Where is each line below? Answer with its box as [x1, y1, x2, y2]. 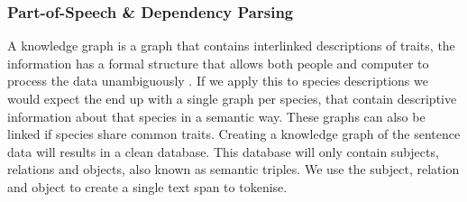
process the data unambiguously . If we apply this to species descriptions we [7, 71, 428, 90]
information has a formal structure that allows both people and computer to [7, 53, 429, 72]
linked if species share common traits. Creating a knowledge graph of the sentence [7, 124, 461, 143]
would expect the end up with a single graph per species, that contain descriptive [7, 89, 457, 107]
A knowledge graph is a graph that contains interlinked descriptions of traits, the [7, 36, 455, 55]
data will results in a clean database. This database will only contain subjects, [7, 142, 439, 161]
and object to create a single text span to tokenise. [7, 177, 288, 196]
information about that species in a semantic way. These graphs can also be [7, 106, 426, 125]
